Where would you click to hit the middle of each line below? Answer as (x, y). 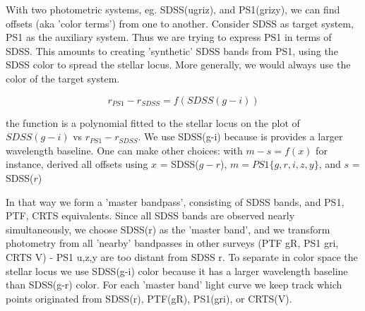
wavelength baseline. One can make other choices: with (124, 150)
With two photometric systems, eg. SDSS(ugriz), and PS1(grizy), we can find (173, 9)
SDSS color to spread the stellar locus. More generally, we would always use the (178, 65)
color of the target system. (63, 78)
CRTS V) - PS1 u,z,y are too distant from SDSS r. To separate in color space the (182, 256)
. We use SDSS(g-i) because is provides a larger (240, 136)
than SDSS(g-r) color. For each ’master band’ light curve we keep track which (174, 285)
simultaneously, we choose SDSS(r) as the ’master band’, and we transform (168, 229)
